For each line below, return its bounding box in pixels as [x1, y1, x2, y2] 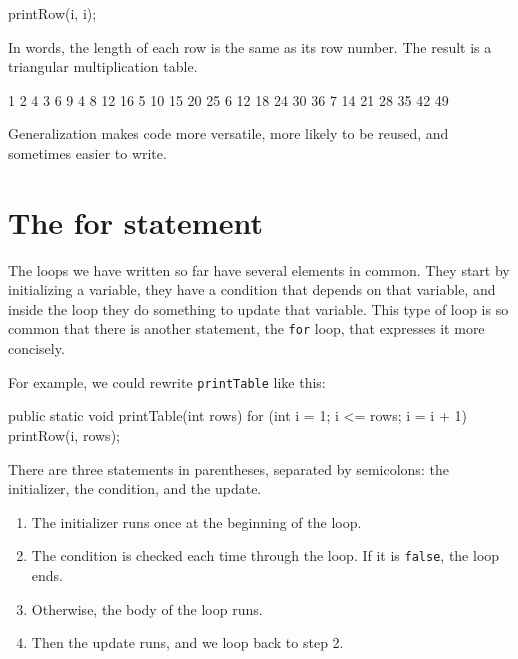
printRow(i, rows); [8, 424, 120, 445]
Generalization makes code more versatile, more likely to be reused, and [8, 123, 449, 144]
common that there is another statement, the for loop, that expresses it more [8, 318, 485, 339]
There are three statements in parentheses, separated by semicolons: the [8, 458, 449, 479]
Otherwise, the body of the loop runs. [31, 598, 263, 619]
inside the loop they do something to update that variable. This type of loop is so [8, 298, 509, 319]
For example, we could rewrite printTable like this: [8, 371, 326, 392]
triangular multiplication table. [8, 56, 198, 77]
